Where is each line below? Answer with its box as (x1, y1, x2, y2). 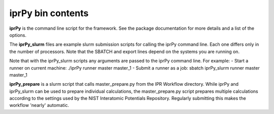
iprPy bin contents (9, 8, 89, 19)
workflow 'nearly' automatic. (9, 102, 70, 108)
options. (9, 32, 27, 38)
